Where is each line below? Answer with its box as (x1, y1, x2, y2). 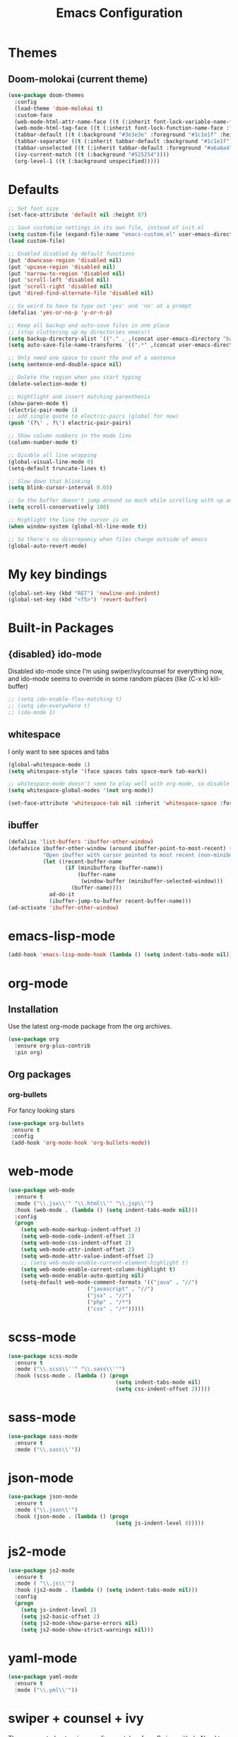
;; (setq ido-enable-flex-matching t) (8, 696, 122, 703)
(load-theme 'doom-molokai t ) (14, 105, 103, 112)
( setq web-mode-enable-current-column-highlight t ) (20, 1266, 176, 1273)
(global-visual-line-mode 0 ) (8, 458, 94, 465)
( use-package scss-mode (8, 1352, 78, 1359)
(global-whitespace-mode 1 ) (8, 761, 91, 768)
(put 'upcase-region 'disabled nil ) (8, 264, 116, 271)
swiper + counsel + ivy (8, 1711, 144, 1726)
